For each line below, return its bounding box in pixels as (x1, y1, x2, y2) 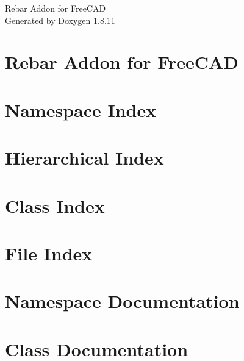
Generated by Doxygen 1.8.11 (5, 13, 115, 26)
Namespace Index (5, 97, 157, 122)
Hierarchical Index (5, 145, 164, 170)
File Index (5, 240, 93, 265)
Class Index (5, 193, 105, 218)
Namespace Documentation (5, 288, 240, 313)
